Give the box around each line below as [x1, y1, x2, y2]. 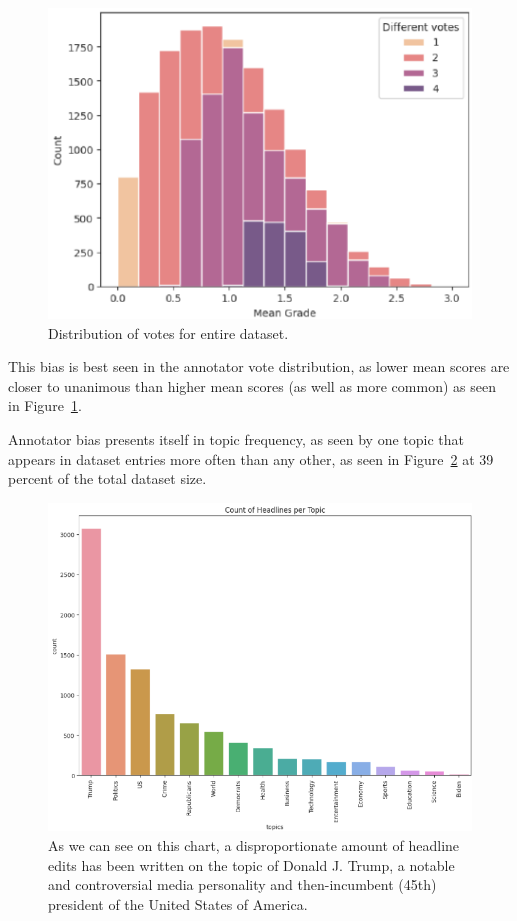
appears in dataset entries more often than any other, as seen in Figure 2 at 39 [8, 448, 494, 469]
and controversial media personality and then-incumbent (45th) [48, 874, 437, 895]
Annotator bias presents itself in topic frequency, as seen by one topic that [8, 429, 464, 450]
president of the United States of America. [48, 893, 308, 914]
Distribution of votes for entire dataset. [48, 322, 289, 343]
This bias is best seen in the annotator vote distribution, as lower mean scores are [8, 356, 510, 377]
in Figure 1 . [8, 395, 82, 416]
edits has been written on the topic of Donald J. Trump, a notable [48, 854, 455, 875]
